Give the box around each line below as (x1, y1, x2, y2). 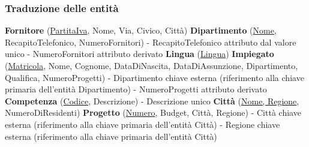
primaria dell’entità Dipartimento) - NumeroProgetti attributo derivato (5, 83, 267, 95)
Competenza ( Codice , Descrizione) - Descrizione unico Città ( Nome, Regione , (5, 94, 299, 107)
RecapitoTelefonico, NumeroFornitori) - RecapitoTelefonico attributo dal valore (5, 35, 296, 48)
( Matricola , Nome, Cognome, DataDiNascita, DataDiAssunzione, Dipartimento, (5, 59, 298, 71)
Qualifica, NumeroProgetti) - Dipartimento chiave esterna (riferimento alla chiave (5, 71, 304, 83)
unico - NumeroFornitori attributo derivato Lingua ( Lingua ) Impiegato (5, 47, 274, 60)
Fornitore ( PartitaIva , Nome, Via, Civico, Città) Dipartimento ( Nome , (5, 24, 277, 37)
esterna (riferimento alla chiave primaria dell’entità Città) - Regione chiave (5, 118, 280, 130)
